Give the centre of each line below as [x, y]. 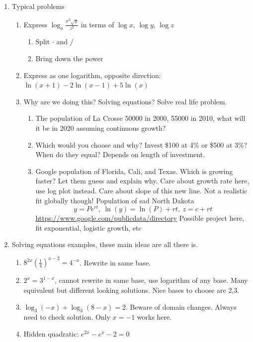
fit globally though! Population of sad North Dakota [115, 200]
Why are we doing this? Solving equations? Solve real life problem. [125, 101]
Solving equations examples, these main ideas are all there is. [105, 244]
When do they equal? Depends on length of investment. [120, 154]
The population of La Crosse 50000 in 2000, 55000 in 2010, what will [140, 118]
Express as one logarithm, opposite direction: [92, 75]
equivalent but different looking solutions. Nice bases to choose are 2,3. [131, 290]
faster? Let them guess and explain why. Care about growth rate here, [142, 181]
